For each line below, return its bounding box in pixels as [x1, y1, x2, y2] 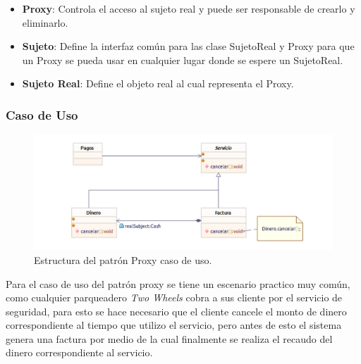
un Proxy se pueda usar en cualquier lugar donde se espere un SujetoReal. [22, 52, 343, 67]
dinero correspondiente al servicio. [6, 345, 153, 360]
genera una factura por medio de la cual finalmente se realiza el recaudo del [6, 331, 333, 346]
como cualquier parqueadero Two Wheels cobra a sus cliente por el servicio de [6, 290, 343, 305]
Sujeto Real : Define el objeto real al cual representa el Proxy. [22, 76, 294, 91]
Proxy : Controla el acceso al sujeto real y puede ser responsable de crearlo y [22, 1, 355, 15]
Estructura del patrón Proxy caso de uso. [34, 252, 212, 267]
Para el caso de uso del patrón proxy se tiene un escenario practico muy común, [6, 276, 350, 291]
